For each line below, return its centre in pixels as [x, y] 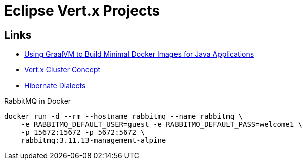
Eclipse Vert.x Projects [82, 11]
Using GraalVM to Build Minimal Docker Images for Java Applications [139, 54]
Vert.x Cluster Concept [62, 70]
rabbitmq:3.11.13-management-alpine [94, 141]
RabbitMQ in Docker [38, 101]
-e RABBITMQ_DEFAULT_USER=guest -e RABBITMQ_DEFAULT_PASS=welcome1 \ [162, 125]
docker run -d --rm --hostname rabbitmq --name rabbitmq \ [124, 116]
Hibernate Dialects [55, 86]
